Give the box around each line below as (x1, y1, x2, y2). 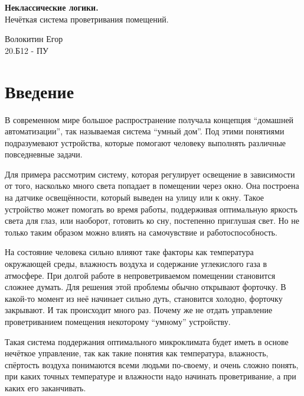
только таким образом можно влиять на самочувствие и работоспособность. (5, 226, 277, 238)
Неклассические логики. (5, 1, 99, 13)
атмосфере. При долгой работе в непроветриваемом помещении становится (5, 269, 276, 281)
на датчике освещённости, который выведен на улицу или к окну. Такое (5, 191, 264, 204)
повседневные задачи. (5, 148, 83, 160)
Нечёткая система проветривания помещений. (5, 12, 169, 25)
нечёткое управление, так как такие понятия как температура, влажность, (5, 347, 269, 359)
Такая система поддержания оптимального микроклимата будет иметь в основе (5, 335, 289, 347)
